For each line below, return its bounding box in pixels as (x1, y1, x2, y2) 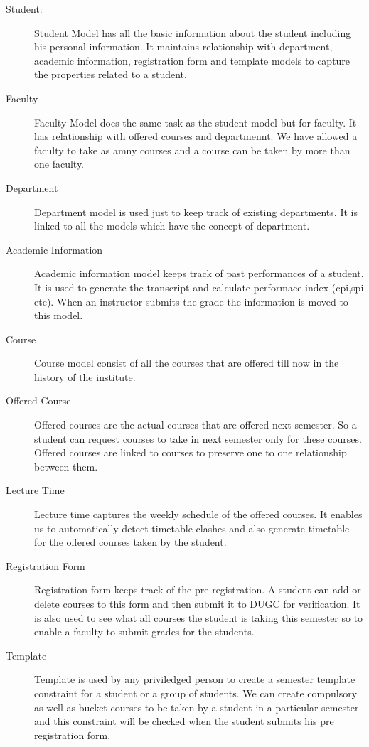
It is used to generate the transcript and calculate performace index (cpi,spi (34, 279, 364, 294)
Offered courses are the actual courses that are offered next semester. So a (34, 417, 357, 432)
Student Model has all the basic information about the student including (34, 25, 351, 40)
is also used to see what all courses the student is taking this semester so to (34, 610, 363, 625)
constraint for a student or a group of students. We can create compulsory (34, 685, 358, 700)
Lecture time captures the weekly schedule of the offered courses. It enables (34, 507, 363, 522)
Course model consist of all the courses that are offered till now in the (34, 355, 339, 370)
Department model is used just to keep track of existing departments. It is (34, 204, 358, 219)
